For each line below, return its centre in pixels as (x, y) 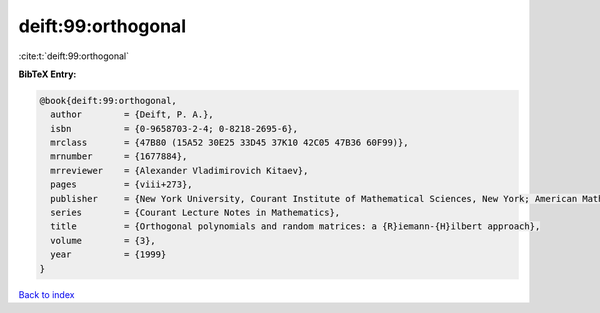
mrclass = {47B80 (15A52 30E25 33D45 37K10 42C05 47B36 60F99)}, (229, 143)
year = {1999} (108, 254)
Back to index (46, 294)
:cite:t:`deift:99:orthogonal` (74, 56)
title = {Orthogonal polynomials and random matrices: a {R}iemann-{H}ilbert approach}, (295, 226)
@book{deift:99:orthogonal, (108, 100)
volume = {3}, (103, 240)
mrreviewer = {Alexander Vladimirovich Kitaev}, (179, 170)
